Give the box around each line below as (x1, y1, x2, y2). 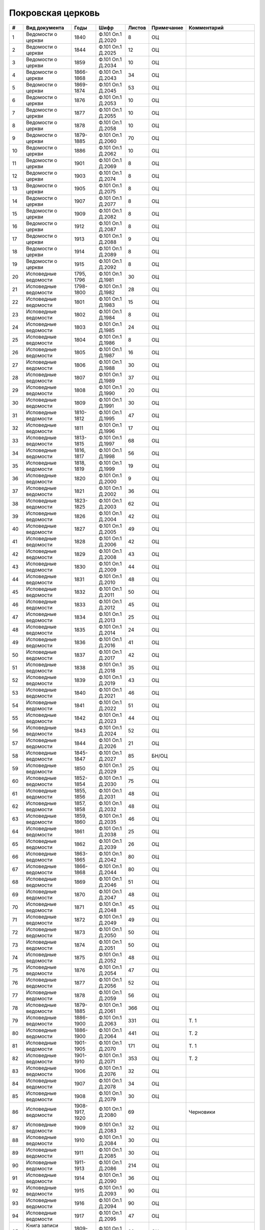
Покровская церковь (9, 7, 100, 18)
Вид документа (26, 24, 64, 31)
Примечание (151, 24, 184, 31)
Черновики (188, 1108, 215, 1115)
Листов (128, 24, 146, 31)
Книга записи (26, 1222, 58, 1229)
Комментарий (188, 24, 224, 31)
